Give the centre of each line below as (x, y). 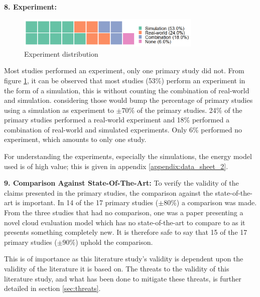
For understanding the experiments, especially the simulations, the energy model (128, 156)
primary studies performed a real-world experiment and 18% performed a (117, 120)
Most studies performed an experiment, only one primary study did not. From (124, 70)
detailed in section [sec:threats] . (52, 288)
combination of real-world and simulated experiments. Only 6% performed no (123, 129)
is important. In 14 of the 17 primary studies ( (87, 202)
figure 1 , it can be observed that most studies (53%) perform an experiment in (125, 80)
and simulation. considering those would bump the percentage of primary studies (128, 100)
